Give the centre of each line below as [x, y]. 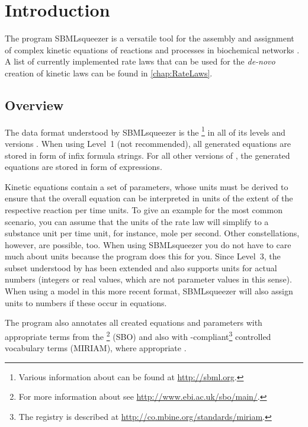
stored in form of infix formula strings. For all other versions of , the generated [147, 155]
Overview [34, 105]
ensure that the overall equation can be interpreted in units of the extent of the [149, 198]
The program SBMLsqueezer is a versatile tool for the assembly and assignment [150, 38]
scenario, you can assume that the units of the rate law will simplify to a [137, 221]
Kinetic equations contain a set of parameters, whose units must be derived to [147, 186]
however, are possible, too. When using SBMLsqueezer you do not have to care [148, 244]
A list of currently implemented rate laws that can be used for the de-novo [140, 61]
